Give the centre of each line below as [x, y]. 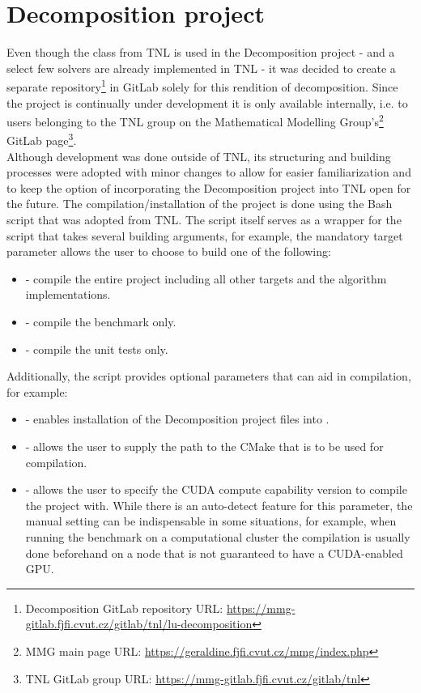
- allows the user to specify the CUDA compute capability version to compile [216, 489]
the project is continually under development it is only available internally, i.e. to [207, 102]
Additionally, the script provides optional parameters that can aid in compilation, [209, 376]
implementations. [68, 294]
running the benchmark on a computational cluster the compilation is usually [218, 536]
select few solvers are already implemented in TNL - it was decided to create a [201, 68]
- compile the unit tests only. [97, 349]
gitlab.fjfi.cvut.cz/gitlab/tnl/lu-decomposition [139, 624]
